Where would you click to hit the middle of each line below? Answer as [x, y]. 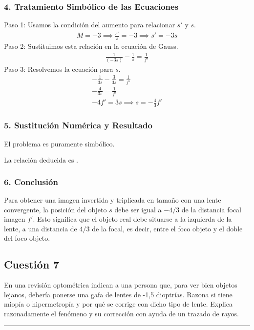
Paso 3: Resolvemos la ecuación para [59, 69]
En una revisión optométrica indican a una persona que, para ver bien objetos [121, 285]
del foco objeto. [27, 238]
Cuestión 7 [32, 264]
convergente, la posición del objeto [55, 209]
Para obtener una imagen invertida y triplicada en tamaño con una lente [113, 199]
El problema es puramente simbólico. [59, 143]
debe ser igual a [138, 209]
